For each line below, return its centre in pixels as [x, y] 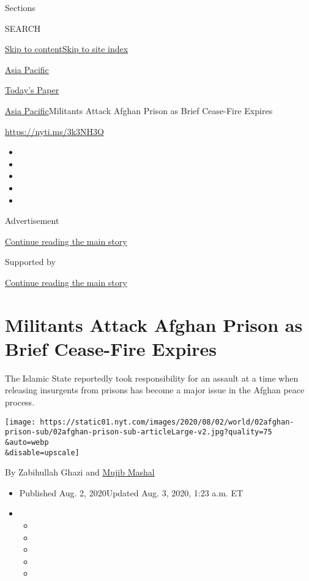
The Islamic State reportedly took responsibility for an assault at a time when [152, 378]
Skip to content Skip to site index [67, 49]
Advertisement [32, 221]
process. [20, 402]
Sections [20, 7]
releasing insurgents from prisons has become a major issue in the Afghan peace [155, 390]
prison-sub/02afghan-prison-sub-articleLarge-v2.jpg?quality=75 [139, 432]
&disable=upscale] [42, 452]
